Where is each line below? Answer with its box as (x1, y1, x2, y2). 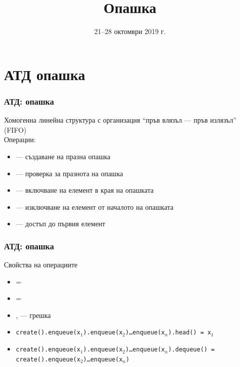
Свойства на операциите (4, 259, 78, 270)
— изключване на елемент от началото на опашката (15, 201, 173, 212)
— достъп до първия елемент (15, 218, 105, 229)
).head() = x (168, 329, 211, 336)
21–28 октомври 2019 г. (94, 26, 166, 37)
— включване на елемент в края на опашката (15, 185, 154, 195)
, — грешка (15, 309, 51, 320)
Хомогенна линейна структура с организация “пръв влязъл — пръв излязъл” (4, 115, 236, 125)
